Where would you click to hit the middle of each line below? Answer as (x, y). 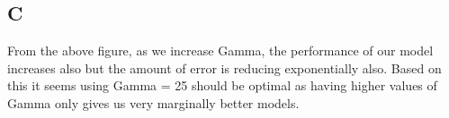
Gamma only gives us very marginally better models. (153, 102)
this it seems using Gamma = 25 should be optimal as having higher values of (222, 85)
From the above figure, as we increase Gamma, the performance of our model (220, 51)
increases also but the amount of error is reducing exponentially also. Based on (224, 67)
